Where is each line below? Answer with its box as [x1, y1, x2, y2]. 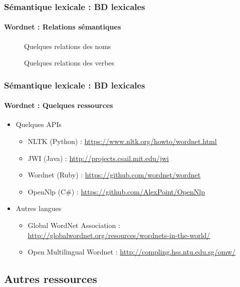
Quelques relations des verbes [24, 57, 115, 68]
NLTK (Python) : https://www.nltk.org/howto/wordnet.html [28, 136, 217, 146]
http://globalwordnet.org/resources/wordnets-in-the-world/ [28, 229, 210, 240]
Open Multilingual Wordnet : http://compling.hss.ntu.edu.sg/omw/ [28, 246, 236, 257]
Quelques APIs [16, 119, 62, 129]
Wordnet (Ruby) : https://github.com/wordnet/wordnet [28, 169, 201, 180]
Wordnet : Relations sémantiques [4, 21, 121, 32]
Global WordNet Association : [28, 220, 120, 230]
